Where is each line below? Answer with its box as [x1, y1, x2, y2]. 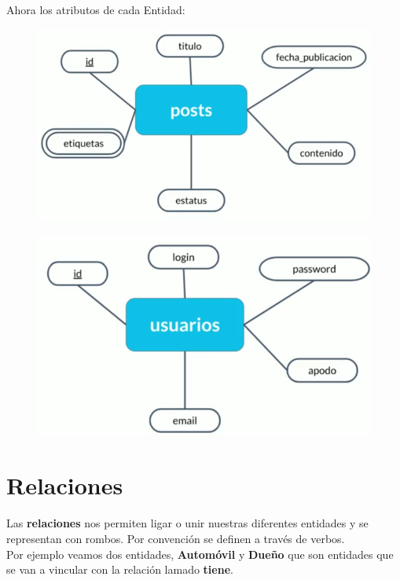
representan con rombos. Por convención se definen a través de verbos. [6, 530, 345, 546]
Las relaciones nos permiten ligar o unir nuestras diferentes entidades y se [6, 515, 369, 531]
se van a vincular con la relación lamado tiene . [6, 561, 233, 578]
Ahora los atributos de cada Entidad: [6, 2, 185, 17]
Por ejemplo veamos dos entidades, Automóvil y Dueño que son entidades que [6, 545, 394, 562]
